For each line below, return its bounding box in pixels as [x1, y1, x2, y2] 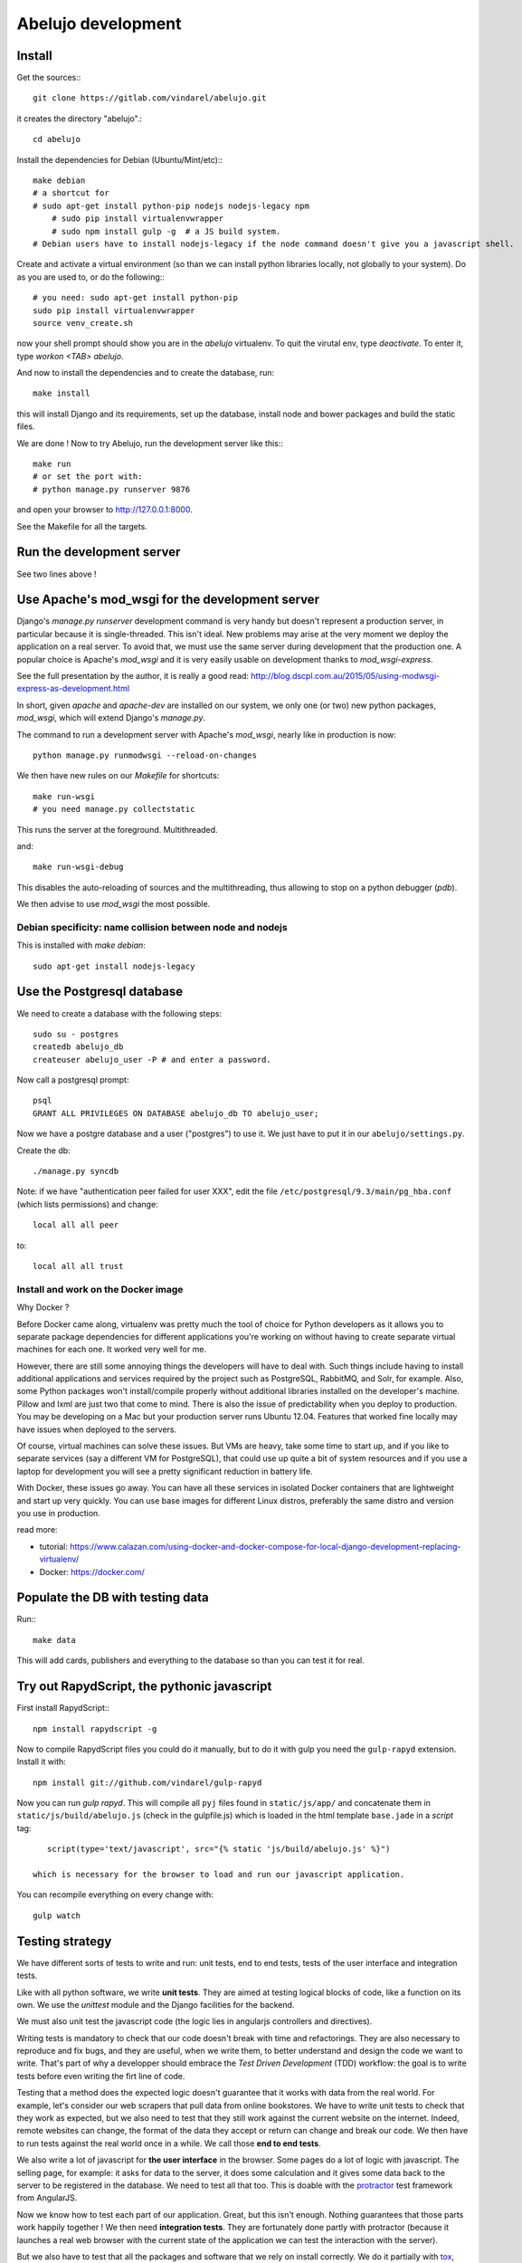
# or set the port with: [33, 472, 143, 482]
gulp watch [33, 1910, 81, 1921]
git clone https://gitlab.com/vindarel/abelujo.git [33, 93, 267, 103]
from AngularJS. [16, 2192, 78, 2203]
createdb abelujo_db [33, 1042, 124, 1052]
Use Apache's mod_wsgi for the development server [16, 592, 320, 607]
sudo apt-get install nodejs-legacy [33, 960, 195, 971]
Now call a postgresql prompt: [16, 1074, 129, 1085]
